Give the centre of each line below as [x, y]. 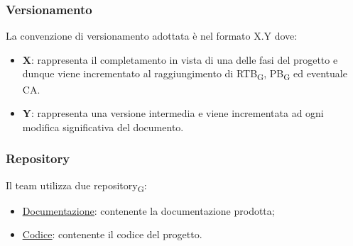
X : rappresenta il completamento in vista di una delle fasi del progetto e [180, 59]
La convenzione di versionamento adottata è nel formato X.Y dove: [152, 36]
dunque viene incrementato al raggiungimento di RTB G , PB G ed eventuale [185, 74]
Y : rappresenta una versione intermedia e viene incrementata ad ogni [173, 113]
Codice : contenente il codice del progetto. [112, 234]
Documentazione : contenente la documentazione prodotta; [148, 210]
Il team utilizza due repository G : [76, 186]
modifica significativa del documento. [103, 127]
